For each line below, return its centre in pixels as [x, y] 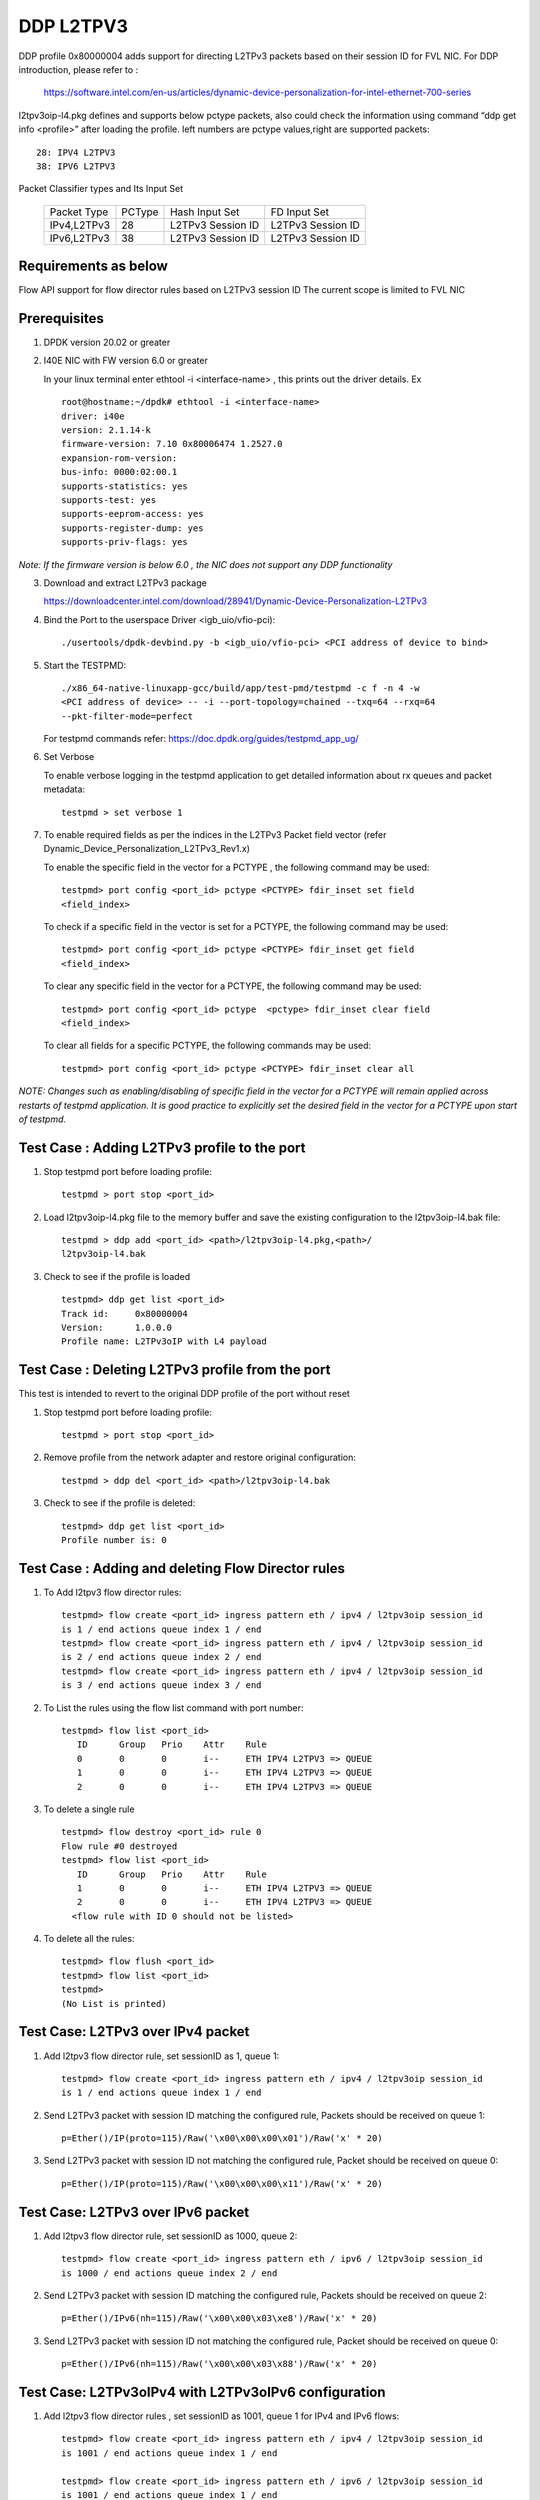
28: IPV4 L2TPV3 [76, 152]
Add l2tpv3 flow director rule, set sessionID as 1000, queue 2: [170, 2236]
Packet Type [79, 212]
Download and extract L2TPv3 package [125, 582]
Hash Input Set [205, 212]
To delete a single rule [89, 1809]
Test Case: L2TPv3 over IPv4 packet [134, 2031]
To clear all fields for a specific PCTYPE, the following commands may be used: [207, 1046]
